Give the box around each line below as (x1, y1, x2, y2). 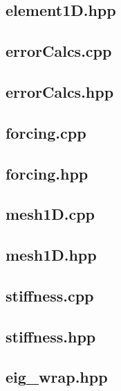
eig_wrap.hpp (6, 366, 108, 388)
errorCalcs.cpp (6, 40, 112, 62)
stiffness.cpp (6, 284, 94, 306)
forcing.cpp (6, 121, 86, 143)
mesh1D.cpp (6, 203, 95, 225)
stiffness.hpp (6, 325, 96, 347)
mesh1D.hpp (6, 244, 97, 266)
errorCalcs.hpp (6, 80, 114, 102)
